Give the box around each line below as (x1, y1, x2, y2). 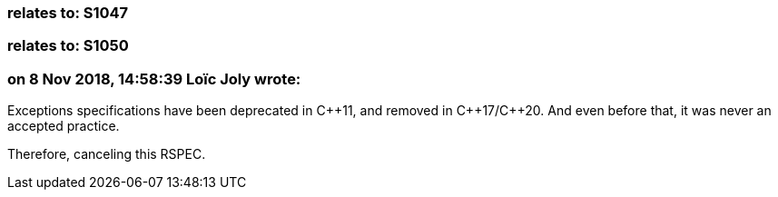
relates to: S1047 (7, 4, 129, 22)
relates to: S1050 (7, 36, 129, 55)
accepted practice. (7, 118, 120, 134)
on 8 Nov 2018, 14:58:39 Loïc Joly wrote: (7, 69, 301, 88)
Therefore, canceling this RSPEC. (7, 146, 206, 163)
